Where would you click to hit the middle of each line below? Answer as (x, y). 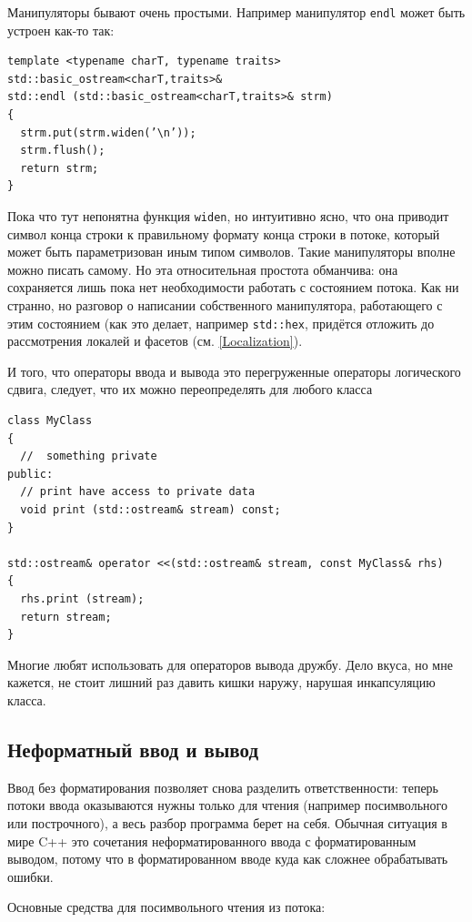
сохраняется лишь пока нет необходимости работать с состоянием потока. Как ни (233, 287)
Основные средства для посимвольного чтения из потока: (166, 907)
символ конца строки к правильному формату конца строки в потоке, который (224, 233)
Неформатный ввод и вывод (133, 749)
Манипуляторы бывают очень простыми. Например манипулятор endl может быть (236, 12)
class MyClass (50, 421)
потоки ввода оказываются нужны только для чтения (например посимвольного (227, 805)
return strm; (60, 168)
